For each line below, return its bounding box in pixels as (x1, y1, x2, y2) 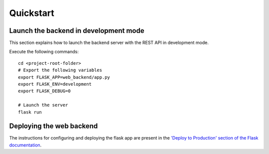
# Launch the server (18, 102, 68, 108)
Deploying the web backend (9, 122, 98, 131)
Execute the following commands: (9, 49, 79, 55)
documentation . (9, 142, 42, 148)
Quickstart (9, 7, 55, 18)
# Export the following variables (18, 67, 102, 73)
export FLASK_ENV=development (18, 81, 92, 87)
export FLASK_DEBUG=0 (18, 88, 71, 94)
